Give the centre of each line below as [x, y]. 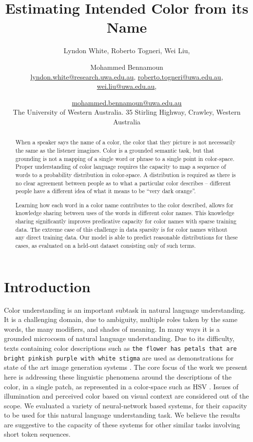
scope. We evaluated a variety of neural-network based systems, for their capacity [126, 405]
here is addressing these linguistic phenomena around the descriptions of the [118, 376]
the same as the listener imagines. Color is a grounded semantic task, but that [115, 150]
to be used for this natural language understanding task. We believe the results [122, 415]
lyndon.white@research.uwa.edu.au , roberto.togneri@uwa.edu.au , [127, 76]
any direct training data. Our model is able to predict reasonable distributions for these [126, 237]
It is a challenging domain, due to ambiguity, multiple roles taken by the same [121, 319]
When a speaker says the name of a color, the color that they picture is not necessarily [126, 142]
